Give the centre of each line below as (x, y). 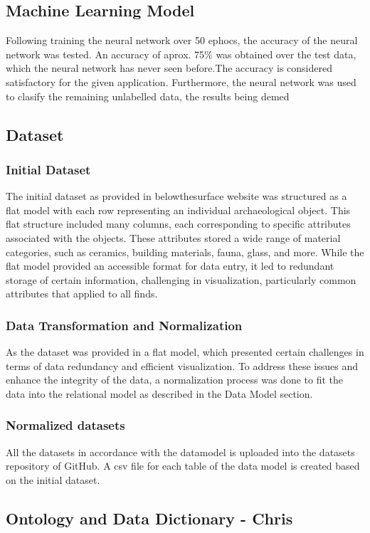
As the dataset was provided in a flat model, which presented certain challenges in (185, 352)
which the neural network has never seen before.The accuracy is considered (169, 68)
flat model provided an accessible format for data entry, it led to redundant (170, 266)
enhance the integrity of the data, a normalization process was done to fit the (174, 380)
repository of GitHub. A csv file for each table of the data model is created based (183, 466)
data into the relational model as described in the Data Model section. (159, 393)
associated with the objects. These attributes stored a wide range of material (173, 237)
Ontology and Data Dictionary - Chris (149, 518)
